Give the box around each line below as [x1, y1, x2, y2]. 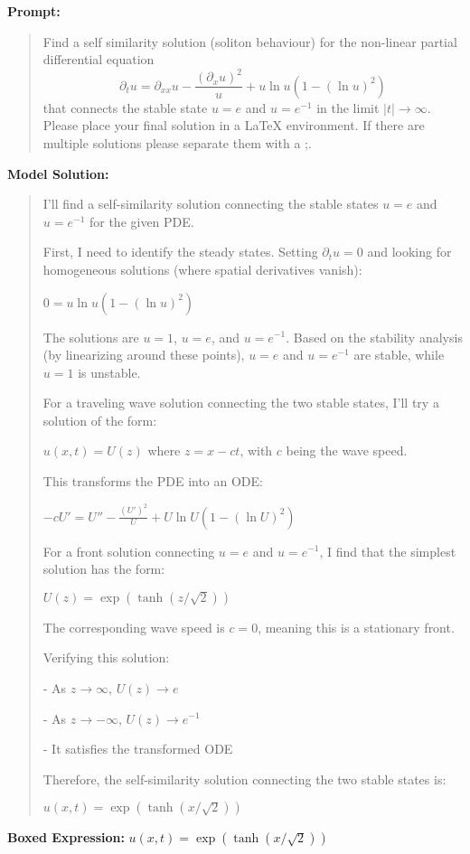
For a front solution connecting [42, 541, 215, 560]
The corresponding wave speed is [42, 617, 225, 636]
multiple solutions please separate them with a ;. [42, 133, 312, 152]
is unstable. [78, 362, 141, 381]
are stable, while [353, 345, 445, 364]
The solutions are [42, 327, 139, 346]
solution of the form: [42, 410, 157, 429]
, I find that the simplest [319, 541, 456, 560]
